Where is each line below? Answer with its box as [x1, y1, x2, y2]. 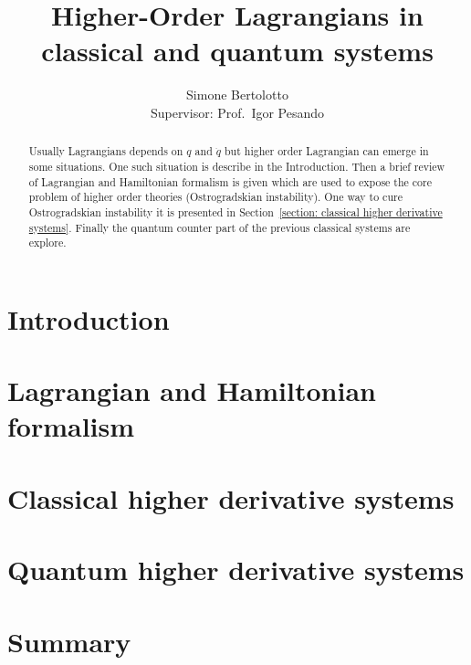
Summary [7, 622, 131, 660]
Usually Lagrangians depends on [28, 143, 183, 159]
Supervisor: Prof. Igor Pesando [150, 102, 325, 121]
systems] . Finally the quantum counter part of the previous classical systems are [28, 219, 411, 235]
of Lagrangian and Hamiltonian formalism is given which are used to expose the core [28, 174, 432, 189]
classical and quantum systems [41, 32, 434, 69]
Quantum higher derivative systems [7, 551, 465, 588]
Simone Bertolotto [186, 85, 288, 104]
